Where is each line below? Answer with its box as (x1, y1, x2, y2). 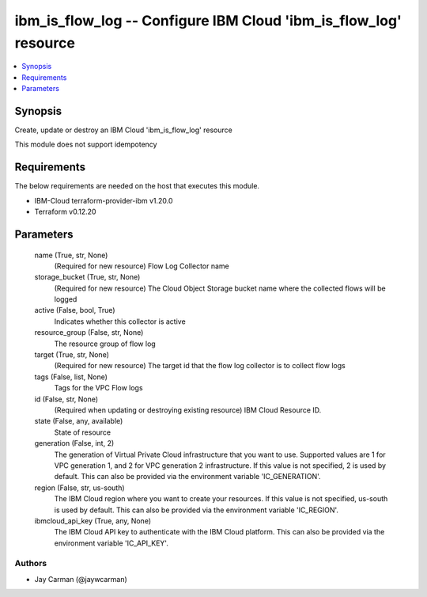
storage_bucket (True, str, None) (34, 272, 141, 282)
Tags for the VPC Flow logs (54, 383, 143, 393)
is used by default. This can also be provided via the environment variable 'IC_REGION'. (54, 505, 339, 515)
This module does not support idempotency (14, 139, 157, 150)
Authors (14, 558, 47, 569)
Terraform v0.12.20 (34, 207, 96, 217)
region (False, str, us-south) (34, 483, 126, 492)
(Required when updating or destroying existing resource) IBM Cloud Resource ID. (54, 405, 322, 415)
